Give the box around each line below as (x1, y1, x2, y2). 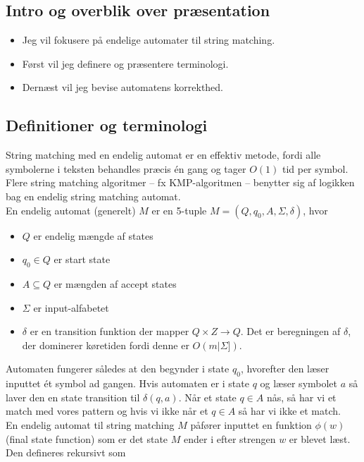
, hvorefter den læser (240, 361, 330, 376)
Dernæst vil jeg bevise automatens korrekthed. (22, 80, 224, 95)
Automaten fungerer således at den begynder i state (6, 361, 230, 376)
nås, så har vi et (266, 389, 337, 404)
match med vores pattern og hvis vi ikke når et (6, 403, 208, 418)
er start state (54, 252, 111, 267)
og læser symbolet (260, 376, 338, 391)
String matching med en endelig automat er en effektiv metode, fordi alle (6, 147, 321, 162)
